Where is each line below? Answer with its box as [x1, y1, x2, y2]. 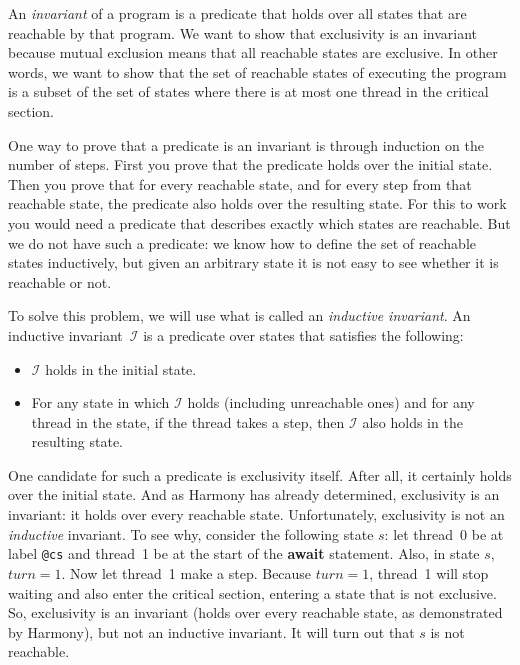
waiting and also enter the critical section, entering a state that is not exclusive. [8, 582, 497, 603]
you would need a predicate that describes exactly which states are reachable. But [8, 212, 511, 233]
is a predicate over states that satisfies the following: [143, 324, 464, 345]
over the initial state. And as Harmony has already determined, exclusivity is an [8, 484, 500, 505]
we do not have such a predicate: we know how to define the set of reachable [8, 232, 476, 253]
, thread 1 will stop [369, 562, 489, 583]
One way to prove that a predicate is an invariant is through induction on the [8, 134, 484, 155]
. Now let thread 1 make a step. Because [61, 562, 312, 583]
